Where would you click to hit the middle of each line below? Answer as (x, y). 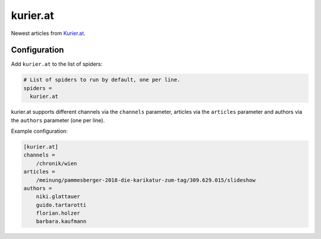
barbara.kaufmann (61, 222)
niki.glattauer (58, 197)
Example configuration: (40, 131)
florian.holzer (58, 213)
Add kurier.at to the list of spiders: (57, 64)
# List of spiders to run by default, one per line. (102, 80)
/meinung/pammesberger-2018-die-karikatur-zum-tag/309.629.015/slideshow (146, 180)
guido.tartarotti (61, 205)
